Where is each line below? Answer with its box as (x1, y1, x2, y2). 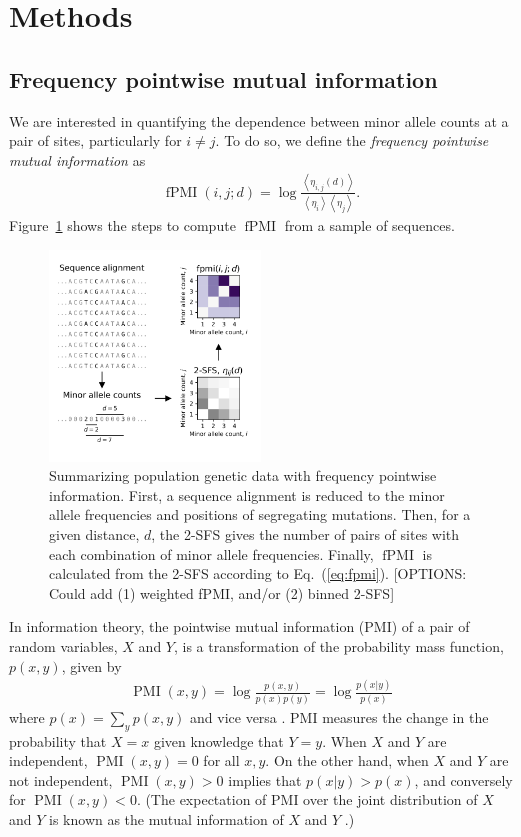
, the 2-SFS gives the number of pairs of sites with (151, 523, 460, 544)
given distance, (49, 523, 140, 544)
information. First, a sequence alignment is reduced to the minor (49, 484, 445, 505)
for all (203, 750, 240, 771)
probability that (9, 730, 107, 751)
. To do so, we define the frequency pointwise (215, 130, 489, 151)
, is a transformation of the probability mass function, (173, 635, 504, 656)
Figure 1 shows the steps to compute (9, 215, 236, 236)
